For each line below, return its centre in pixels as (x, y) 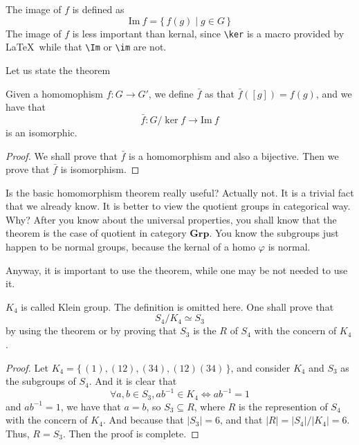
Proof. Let (27, 367)
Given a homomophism (54, 93)
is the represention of (283, 406)
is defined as (98, 9)
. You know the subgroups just (274, 233)
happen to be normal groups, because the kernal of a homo (131, 247)
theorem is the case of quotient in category (96, 233)
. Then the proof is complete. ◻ (131, 433)
